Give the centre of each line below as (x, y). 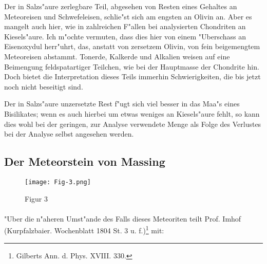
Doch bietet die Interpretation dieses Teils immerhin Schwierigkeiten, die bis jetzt (132, 76)
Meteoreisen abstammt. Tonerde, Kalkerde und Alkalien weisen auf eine (117, 56)
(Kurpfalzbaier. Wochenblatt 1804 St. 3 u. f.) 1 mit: (84, 230)
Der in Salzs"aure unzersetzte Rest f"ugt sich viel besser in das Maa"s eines (122, 104)
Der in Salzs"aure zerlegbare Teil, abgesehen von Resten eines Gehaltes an (121, 6)
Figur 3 (36, 198)
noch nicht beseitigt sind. (44, 86)
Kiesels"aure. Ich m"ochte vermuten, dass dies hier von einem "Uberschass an (125, 36)
